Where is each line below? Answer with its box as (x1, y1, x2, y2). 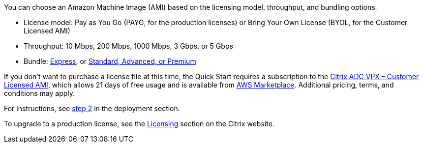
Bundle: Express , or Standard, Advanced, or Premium (24, 57, 196, 65)
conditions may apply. (4, 89, 75, 97)
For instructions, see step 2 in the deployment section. (4, 104, 180, 113)
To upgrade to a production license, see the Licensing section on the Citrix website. (4, 119, 274, 128)
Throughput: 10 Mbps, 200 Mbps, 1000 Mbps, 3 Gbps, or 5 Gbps (24, 42, 233, 50)
